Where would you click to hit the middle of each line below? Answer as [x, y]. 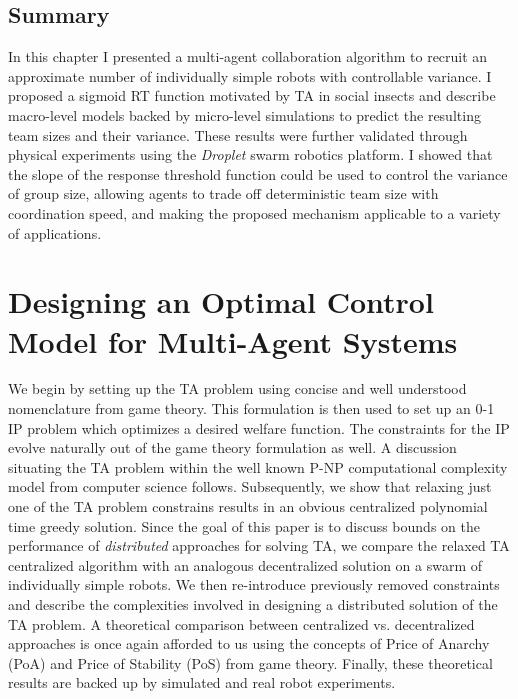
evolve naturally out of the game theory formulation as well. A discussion [232, 447]
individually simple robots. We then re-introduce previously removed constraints [254, 584]
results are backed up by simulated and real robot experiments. [202, 682]
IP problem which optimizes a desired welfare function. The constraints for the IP [259, 427]
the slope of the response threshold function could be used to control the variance [258, 173]
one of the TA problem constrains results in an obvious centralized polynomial [248, 506]
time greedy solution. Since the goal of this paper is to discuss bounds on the [244, 525]
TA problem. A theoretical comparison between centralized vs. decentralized [241, 623]
